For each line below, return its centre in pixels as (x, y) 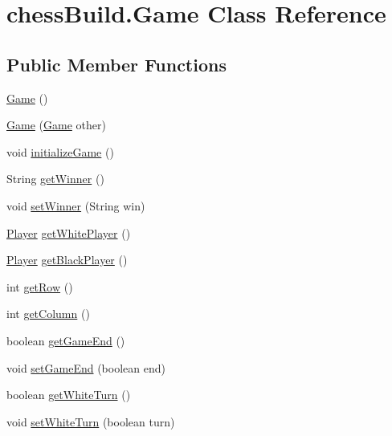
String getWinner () (55, 179)
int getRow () (40, 286)
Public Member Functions (116, 64)
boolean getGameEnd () (66, 340)
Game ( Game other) (56, 125)
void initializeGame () (60, 151)
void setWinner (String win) (76, 205)
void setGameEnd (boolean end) (86, 367)
